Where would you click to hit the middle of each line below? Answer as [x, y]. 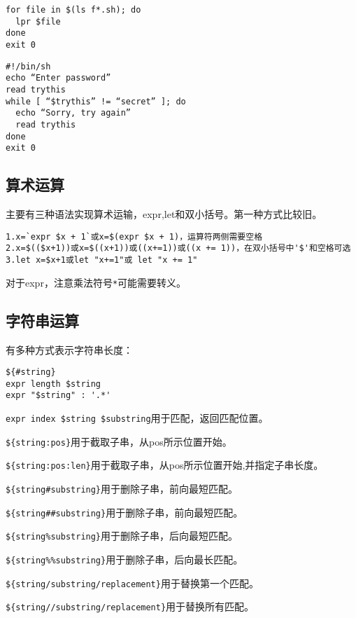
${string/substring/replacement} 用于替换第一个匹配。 [132, 583]
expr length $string [54, 384]
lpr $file [38, 21]
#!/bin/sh [28, 66]
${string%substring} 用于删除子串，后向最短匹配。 [122, 536]
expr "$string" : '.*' [58, 396]
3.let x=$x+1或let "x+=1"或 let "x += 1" [102, 260]
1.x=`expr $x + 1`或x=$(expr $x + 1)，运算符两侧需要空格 [134, 236]
